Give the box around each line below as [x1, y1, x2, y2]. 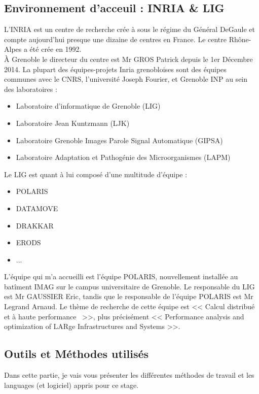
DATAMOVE [16, 203, 58, 213]
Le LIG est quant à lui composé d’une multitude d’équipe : [4, 169, 188, 179]
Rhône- [229, 34, 251, 44]
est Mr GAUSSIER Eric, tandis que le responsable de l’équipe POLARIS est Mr [4, 291, 253, 302]
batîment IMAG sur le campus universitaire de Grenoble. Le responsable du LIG [4, 281, 255, 291]
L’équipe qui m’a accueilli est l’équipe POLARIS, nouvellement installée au [4, 271, 238, 282]
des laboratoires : [4, 83, 57, 94]
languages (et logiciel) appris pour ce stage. [4, 379, 139, 390]
